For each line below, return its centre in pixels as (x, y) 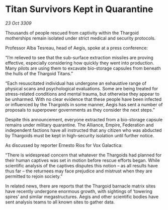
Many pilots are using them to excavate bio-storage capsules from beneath (83, 68)
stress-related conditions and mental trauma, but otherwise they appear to (82, 94)
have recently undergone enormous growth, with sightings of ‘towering (79, 191)
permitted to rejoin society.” (34, 176)
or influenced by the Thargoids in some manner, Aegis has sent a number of (84, 104)
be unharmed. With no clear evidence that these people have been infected (83, 99)
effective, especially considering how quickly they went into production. (80, 63)
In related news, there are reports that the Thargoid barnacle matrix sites (80, 186)
